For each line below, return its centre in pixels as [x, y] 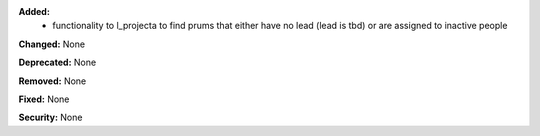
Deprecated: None [57, 62]
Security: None [50, 117]
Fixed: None [44, 99]
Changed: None [51, 44]
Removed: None [52, 81]
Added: [34, 11]
